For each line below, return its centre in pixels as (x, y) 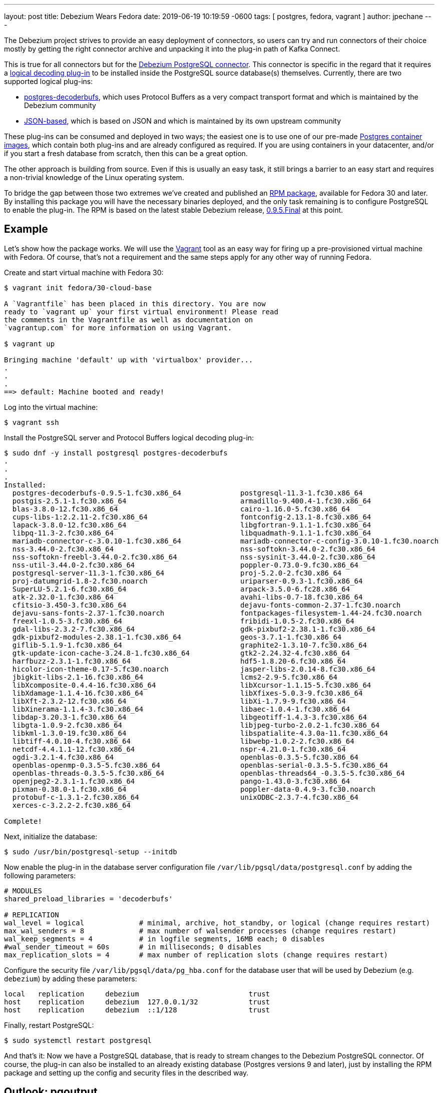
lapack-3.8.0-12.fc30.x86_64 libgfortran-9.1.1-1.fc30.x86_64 (192, 525)
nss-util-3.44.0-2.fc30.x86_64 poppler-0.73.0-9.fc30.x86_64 (185, 565)
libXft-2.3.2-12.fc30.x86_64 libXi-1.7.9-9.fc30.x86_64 (179, 701)
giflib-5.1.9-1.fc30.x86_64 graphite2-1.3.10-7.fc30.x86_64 (189, 645)
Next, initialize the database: (51, 836)
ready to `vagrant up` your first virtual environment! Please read (141, 312)
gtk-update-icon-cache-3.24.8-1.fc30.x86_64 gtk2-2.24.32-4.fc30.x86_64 (181, 653)
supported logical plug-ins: (49, 81)
